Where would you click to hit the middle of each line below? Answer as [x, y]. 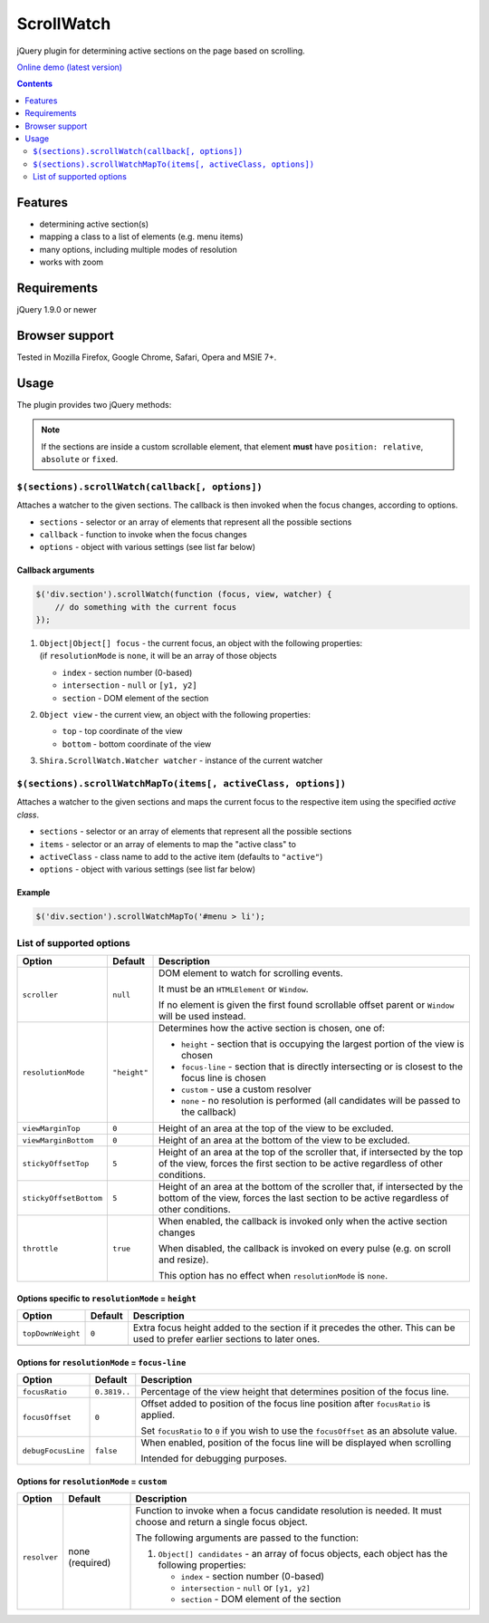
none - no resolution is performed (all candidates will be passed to [321, 1101]
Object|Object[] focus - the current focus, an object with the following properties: [201, 643]
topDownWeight [51, 1333]
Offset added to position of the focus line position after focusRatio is [286, 1404]
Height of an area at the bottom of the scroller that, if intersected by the [311, 1187]
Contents [35, 84]
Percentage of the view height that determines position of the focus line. [295, 1392]
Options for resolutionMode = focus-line [101, 1362]
